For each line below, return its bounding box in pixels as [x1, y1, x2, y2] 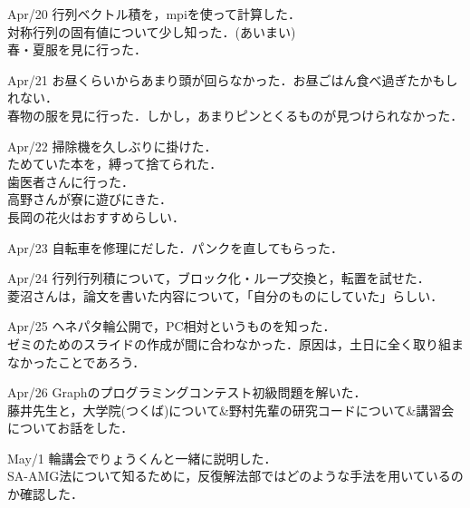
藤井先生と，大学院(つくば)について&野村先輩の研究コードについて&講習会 [7, 400, 455, 419]
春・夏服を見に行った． [7, 40, 147, 59]
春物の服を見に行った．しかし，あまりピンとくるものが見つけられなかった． [7, 105, 464, 124]
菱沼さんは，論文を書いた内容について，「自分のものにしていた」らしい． [7, 286, 444, 305]
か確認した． [7, 484, 83, 503]
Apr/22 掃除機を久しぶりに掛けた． [7, 136, 217, 155]
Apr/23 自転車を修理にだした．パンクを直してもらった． [7, 238, 344, 257]
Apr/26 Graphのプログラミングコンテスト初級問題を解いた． [7, 383, 367, 402]
